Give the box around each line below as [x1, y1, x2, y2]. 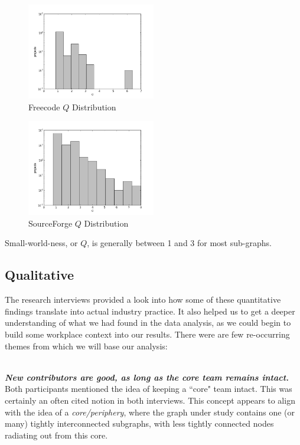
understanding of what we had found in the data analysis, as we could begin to [5, 316, 291, 329]
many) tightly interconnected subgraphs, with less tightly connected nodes [5, 417, 274, 430]
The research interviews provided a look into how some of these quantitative [5, 293, 281, 306]
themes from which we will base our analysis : [5, 339, 168, 352]
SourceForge [28, 217, 73, 229]
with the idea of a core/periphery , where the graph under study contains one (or [5, 405, 295, 418]
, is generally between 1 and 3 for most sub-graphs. [87, 237, 272, 249]
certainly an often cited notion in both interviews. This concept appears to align [5, 394, 295, 406]
